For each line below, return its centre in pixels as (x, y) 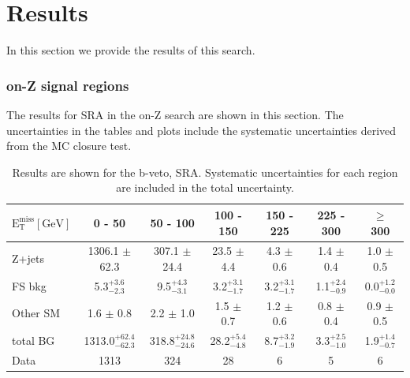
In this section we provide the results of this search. (131, 50)
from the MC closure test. (69, 146)
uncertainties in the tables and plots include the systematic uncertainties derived (201, 130)
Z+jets (28, 258)
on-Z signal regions (68, 85)
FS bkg (29, 285)
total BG (34, 341)
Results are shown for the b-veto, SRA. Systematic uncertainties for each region (205, 172)
